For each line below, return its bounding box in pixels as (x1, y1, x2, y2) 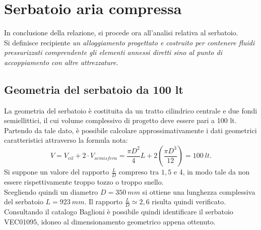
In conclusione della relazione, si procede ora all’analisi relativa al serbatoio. (4, 27, 238, 38)
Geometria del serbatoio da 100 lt (4, 81, 183, 97)
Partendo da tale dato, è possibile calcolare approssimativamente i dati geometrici (4, 125, 257, 135)
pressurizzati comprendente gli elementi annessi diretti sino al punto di (4, 47, 222, 57)
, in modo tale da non (182, 166, 250, 177)
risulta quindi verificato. (152, 196, 226, 207)
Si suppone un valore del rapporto (4, 166, 109, 177)
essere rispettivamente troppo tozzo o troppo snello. (4, 176, 164, 187)
